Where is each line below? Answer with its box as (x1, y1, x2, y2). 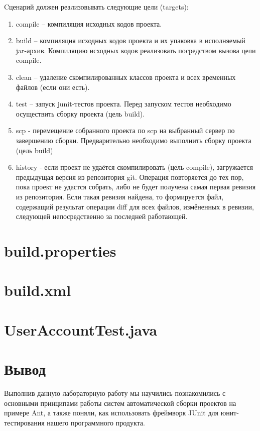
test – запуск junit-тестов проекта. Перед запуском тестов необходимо (16, 98, 231, 109)
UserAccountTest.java (4, 319, 158, 340)
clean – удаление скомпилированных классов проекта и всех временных (16, 71, 236, 82)
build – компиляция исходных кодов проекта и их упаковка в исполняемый (16, 35, 245, 46)
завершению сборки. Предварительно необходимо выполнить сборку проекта (16, 135, 251, 145)
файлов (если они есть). (16, 81, 90, 92)
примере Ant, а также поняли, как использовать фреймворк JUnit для (4, 407, 219, 418)
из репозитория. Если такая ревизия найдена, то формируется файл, (16, 191, 224, 201)
